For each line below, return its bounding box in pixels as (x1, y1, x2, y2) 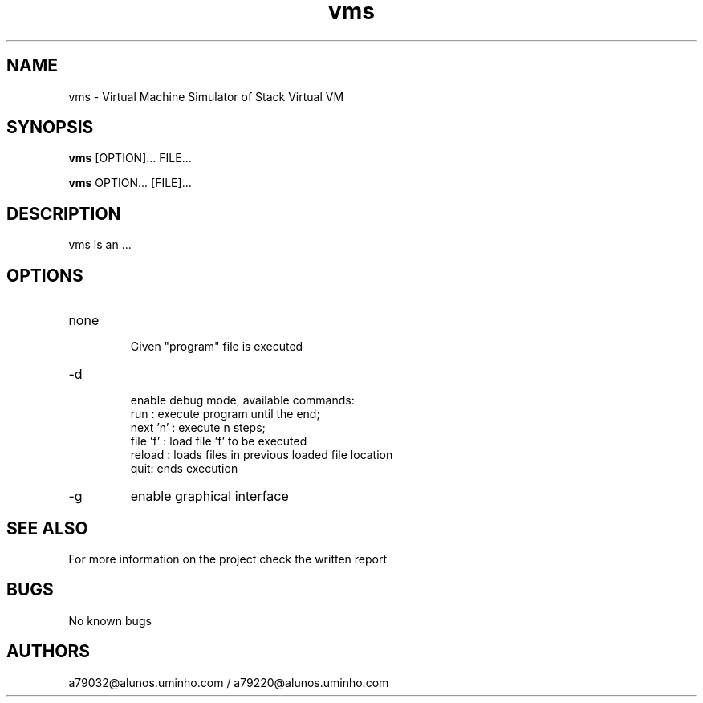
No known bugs (68, 613, 152, 628)
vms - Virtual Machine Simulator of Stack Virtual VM (68, 89, 344, 104)
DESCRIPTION (6, 203, 121, 224)
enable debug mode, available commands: (130, 393, 355, 408)
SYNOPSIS (6, 117, 94, 138)
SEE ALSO (6, 518, 88, 538)
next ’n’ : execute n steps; (130, 421, 266, 435)
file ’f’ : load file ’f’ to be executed (130, 434, 307, 449)
